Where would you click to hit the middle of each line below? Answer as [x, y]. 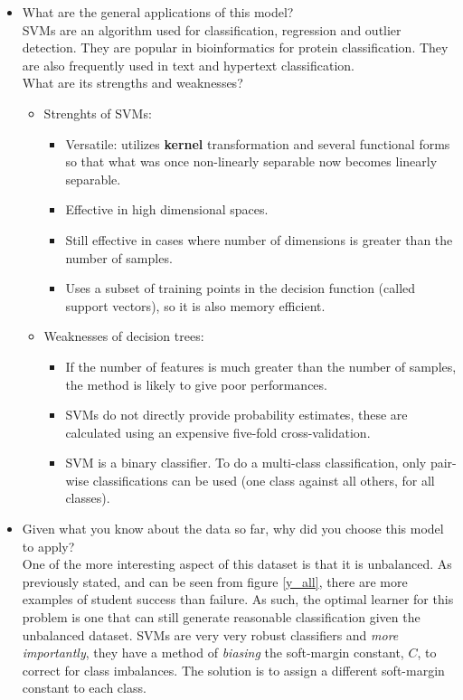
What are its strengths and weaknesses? [132, 83]
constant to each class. [84, 688]
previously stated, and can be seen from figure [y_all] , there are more [215, 581]
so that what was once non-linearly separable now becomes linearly [251, 161]
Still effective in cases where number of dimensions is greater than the [259, 239]
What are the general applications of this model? [158, 12]
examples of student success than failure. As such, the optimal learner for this [238, 599]
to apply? [48, 546]
